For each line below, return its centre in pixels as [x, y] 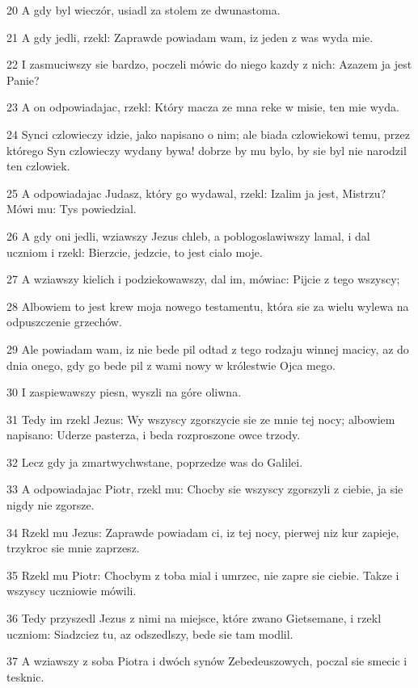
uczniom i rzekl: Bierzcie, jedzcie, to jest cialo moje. [135, 252]
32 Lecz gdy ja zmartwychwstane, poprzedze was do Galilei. [155, 461]
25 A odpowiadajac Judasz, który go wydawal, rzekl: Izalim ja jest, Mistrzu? [196, 193]
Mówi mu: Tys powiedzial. [72, 209]
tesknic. [25, 676]
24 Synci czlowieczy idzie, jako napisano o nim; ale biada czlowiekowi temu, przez [208, 134]
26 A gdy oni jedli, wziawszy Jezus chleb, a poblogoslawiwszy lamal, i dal [188, 235]
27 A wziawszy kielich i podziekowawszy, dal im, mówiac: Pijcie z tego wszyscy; [203, 279]
